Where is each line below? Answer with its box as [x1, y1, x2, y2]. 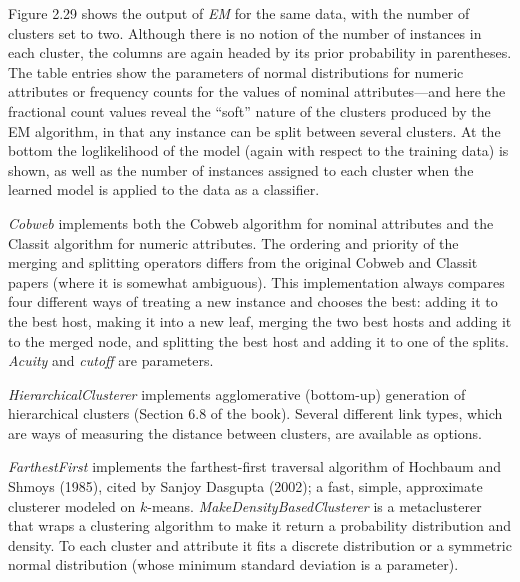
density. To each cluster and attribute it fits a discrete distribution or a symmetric [8, 534, 512, 555]
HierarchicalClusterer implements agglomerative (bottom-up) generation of [8, 383, 466, 404]
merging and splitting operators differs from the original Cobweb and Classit [8, 252, 478, 273]
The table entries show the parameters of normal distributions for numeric [8, 61, 464, 82]
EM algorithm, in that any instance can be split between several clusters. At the [8, 120, 501, 141]
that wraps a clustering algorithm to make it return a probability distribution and [8, 515, 512, 536]
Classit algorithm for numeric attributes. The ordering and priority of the [8, 232, 459, 253]
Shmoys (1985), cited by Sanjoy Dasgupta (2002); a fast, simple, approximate [8, 476, 483, 497]
